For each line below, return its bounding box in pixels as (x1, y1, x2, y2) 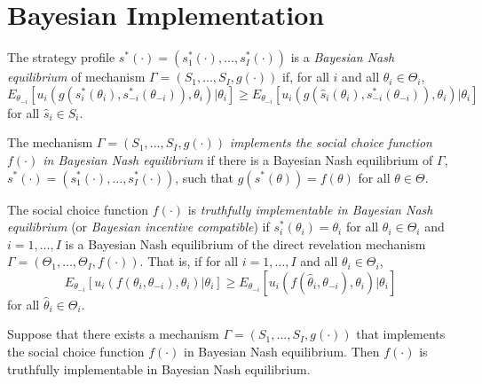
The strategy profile (7, 48, 115, 67)
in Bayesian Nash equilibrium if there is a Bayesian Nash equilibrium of (43, 150, 433, 168)
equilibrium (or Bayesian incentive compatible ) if (7, 217, 270, 236)
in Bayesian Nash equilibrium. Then (184, 342, 380, 361)
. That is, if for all (139, 252, 239, 270)
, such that (175, 168, 234, 186)
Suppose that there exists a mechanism (7, 325, 219, 343)
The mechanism (7, 133, 93, 152)
